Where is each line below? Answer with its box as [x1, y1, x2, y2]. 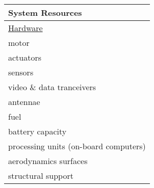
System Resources [8, 7, 82, 18]
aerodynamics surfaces [8, 155, 88, 167]
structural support [8, 170, 73, 181]
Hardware [8, 22, 43, 34]
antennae [8, 96, 40, 108]
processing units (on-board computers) [8, 140, 146, 152]
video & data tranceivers [8, 81, 96, 93]
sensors [8, 66, 34, 78]
